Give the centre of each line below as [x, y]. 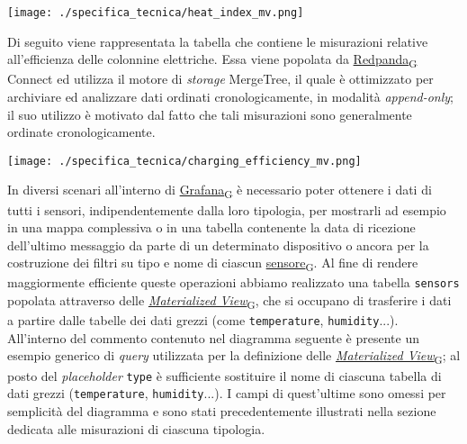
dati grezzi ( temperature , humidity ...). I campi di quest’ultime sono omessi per [227, 393]
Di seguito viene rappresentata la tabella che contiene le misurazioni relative [218, 41]
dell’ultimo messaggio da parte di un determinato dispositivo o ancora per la [218, 245]
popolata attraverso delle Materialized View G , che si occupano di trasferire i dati [229, 301]
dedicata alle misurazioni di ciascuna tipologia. [136, 428]
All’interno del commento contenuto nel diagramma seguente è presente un [213, 337]
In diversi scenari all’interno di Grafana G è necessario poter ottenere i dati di [220, 191]
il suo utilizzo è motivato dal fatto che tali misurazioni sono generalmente [210, 114]
